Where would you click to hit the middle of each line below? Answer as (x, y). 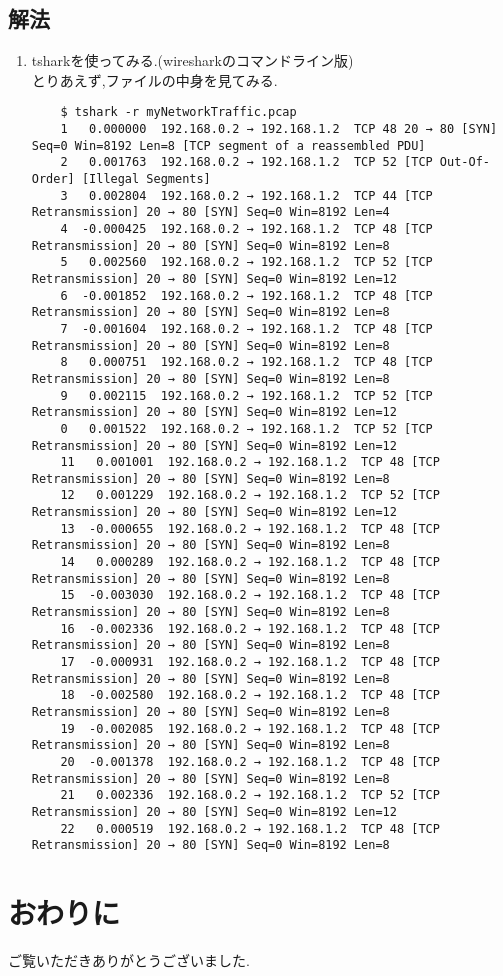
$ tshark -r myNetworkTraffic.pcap (178, 112)
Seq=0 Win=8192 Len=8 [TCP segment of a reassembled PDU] (228, 145)
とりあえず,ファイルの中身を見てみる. (154, 79)
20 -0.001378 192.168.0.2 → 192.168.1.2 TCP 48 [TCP (250, 761)
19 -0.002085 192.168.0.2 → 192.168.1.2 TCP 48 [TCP (250, 728)
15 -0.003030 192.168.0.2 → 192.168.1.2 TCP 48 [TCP (250, 595)
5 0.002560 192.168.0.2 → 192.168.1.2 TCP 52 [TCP (246, 262)
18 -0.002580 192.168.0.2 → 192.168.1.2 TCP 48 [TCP (250, 695)
